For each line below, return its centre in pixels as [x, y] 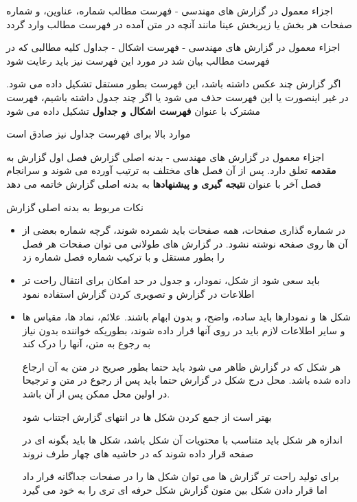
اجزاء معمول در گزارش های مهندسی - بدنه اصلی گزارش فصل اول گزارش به [165, 156]
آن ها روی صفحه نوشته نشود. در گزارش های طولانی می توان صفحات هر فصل [185, 243]
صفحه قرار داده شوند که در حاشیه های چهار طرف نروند [138, 453]
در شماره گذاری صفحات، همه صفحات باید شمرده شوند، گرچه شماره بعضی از [184, 230]
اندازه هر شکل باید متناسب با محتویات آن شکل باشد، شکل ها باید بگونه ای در [182, 440]
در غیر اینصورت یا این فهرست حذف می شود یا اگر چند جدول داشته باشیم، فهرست [177, 97]
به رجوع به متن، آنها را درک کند [87, 343]
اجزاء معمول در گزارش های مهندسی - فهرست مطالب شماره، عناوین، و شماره [170, 10]
